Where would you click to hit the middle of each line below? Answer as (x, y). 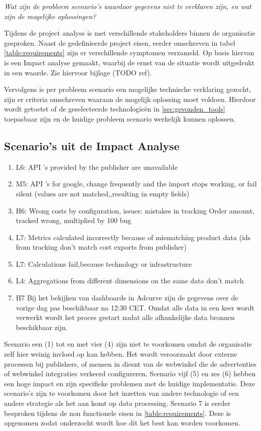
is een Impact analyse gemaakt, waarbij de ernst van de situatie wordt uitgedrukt (129, 62)
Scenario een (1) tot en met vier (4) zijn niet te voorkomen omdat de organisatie (128, 344)
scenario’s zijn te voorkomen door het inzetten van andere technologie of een (121, 393)
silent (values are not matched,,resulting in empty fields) (103, 193)
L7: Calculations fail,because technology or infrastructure (104, 263)
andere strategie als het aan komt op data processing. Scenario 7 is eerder (117, 403)
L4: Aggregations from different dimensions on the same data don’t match (130, 281)
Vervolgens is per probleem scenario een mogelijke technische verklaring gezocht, (128, 89)
